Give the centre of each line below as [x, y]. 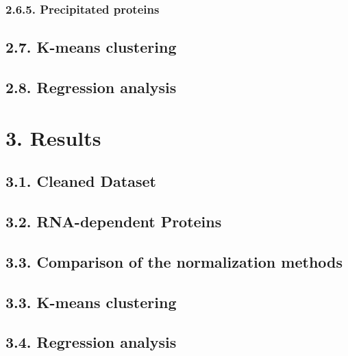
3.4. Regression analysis [91, 342]
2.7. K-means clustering [91, 47]
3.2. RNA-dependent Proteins [114, 221]
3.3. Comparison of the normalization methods [174, 261]
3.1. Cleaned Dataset [81, 181]
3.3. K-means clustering [91, 302]
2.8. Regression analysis [91, 87]
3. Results [53, 137]
